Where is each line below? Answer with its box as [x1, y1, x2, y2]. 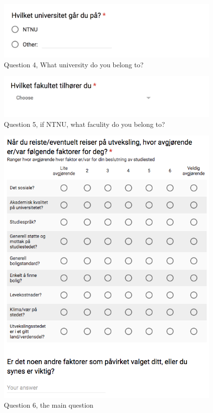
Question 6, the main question [4, 400, 93, 410]
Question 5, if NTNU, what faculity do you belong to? [4, 119, 165, 129]
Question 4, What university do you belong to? [4, 59, 144, 69]
